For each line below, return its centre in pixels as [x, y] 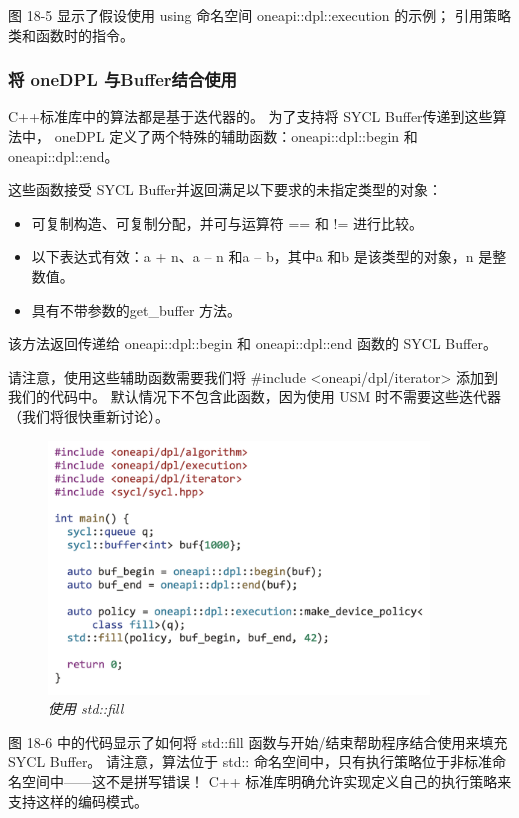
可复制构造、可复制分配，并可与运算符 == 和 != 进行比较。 [227, 222]
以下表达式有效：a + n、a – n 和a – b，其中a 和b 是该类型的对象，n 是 [262, 256]
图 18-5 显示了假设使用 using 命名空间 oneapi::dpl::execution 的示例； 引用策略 [259, 15]
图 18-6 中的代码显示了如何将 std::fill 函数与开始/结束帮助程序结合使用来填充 [258, 741]
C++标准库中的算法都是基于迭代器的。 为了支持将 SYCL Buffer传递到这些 [250, 116]
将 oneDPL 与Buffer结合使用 [122, 79]
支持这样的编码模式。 [78, 800]
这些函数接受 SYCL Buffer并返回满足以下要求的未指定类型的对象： [225, 189]
